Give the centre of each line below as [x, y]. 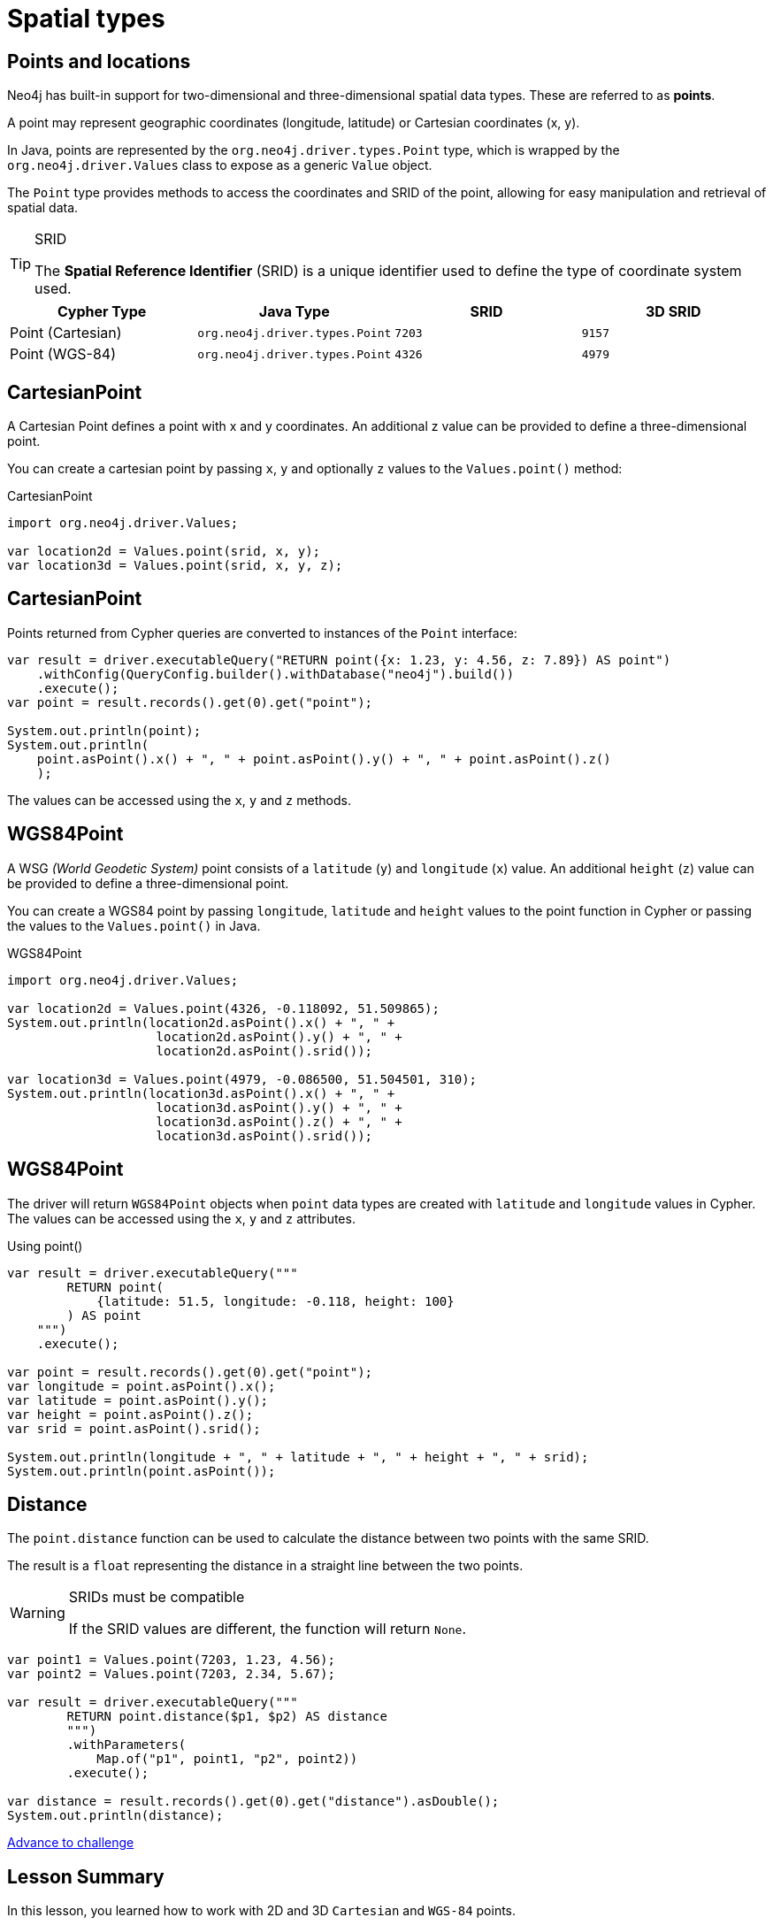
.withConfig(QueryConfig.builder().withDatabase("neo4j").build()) [276, 674]
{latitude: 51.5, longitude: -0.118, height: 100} [276, 1301]
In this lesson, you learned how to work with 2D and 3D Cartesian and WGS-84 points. [262, 1911]
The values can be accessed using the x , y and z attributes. [181, 1218]
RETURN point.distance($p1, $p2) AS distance [227, 1717]
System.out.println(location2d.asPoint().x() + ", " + [201, 1022]
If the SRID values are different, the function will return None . [267, 1629]
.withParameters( [126, 1745]
